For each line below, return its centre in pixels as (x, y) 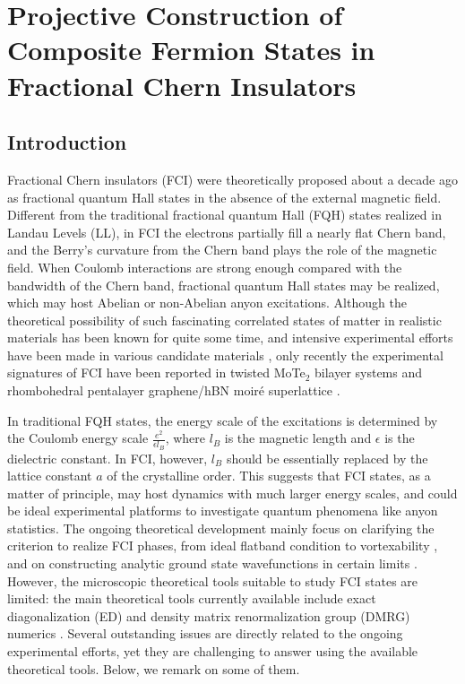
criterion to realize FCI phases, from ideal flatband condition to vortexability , (223, 545)
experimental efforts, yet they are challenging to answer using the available (213, 651)
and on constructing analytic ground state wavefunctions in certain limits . (212, 563)
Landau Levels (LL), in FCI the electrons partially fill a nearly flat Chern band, (227, 232)
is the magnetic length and (298, 438)
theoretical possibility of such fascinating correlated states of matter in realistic (224, 320)
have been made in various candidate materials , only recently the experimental (225, 355)
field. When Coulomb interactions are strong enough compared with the (205, 267)
